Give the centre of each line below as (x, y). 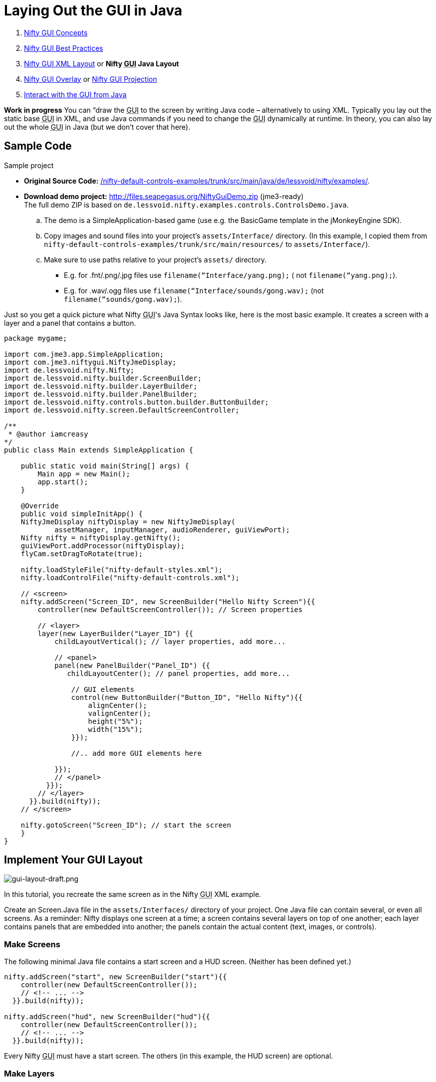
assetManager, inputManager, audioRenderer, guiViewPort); (172, 530)
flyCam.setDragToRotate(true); (82, 553)
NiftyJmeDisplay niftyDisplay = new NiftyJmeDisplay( (128, 522)
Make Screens (32, 944)
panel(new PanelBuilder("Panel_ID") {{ (132, 665)
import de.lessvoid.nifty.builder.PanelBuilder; (101, 394)
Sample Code (38, 146)
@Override (40, 506)
